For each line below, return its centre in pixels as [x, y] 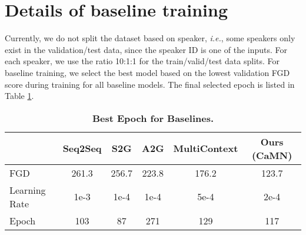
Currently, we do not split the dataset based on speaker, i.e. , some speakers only [150, 38]
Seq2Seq [82, 148]
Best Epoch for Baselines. [153, 118]
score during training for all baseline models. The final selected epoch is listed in [150, 84]
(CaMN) [272, 155]
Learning [28, 190]
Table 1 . [19, 96]
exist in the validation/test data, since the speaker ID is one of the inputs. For [146, 49]
